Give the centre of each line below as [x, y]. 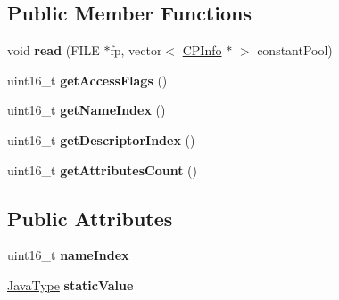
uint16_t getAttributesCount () [102, 170]
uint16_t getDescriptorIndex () [101, 139]
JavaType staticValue [70, 284]
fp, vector [136, 50]
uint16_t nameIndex [68, 255]
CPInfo [202, 50]
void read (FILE [54, 50]
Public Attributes [90, 218]
